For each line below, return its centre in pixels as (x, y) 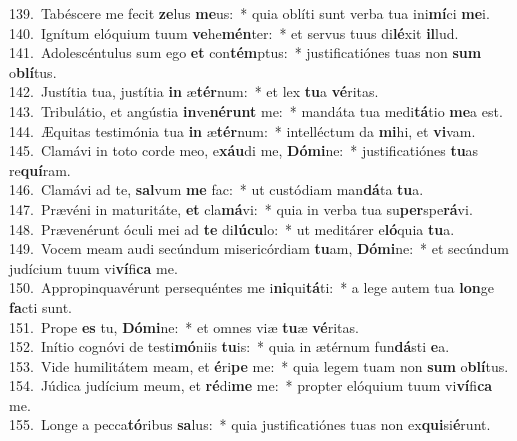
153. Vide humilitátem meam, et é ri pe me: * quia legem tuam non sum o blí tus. (259, 365)
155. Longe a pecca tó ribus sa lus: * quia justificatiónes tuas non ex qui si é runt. (250, 424)
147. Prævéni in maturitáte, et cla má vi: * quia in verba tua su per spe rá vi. (241, 208)
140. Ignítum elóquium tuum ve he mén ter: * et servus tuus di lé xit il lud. (234, 32)
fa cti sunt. (40, 306)
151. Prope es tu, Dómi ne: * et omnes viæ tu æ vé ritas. (184, 326)
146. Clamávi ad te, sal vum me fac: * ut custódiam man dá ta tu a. (216, 189)
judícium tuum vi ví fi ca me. (93, 267)
